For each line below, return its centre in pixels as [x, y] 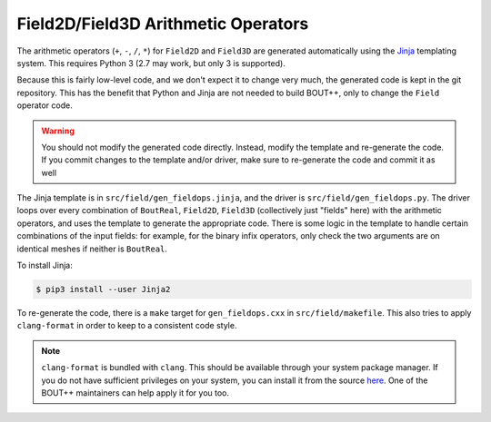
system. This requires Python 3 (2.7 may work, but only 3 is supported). [151, 63]
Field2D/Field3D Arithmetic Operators [163, 24]
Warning [58, 131]
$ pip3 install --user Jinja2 [103, 289]
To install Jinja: [45, 265]
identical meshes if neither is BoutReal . [92, 249]
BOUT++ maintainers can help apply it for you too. [135, 393]
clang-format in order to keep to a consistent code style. [127, 326]
